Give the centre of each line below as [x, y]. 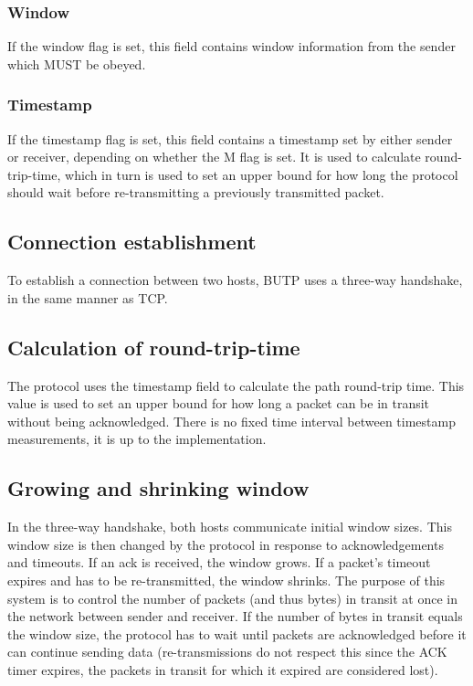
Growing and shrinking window [158, 488]
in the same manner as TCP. [88, 297]
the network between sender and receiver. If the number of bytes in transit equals [235, 616]
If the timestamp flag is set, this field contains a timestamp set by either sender [230, 138]
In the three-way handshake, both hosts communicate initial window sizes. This [230, 527]
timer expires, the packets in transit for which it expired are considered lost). [223, 669]
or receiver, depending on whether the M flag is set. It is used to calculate [214, 157]
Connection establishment [132, 242]
